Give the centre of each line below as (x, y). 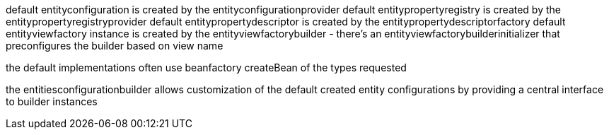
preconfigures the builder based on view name (115, 46)
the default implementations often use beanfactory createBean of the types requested (206, 67)
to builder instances (52, 101)
